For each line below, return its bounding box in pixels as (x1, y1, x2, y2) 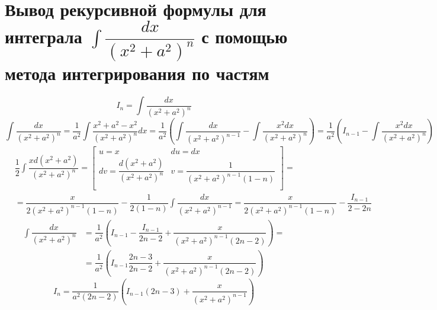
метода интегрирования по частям (5, 61, 269, 85)
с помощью (201, 24, 288, 49)
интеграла (5, 24, 82, 49)
